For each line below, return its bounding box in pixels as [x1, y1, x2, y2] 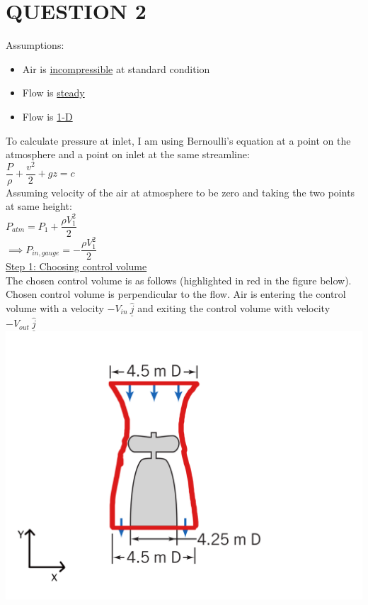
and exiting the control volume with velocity [137, 300, 330, 315]
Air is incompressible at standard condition [22, 61, 210, 76]
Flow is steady [22, 85, 85, 100]
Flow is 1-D [22, 109, 73, 123]
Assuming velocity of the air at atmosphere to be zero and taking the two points [6, 184, 355, 199]
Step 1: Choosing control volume [6, 259, 147, 274]
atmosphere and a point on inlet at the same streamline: [6, 147, 250, 162]
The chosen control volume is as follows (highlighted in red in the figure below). [6, 272, 352, 287]
